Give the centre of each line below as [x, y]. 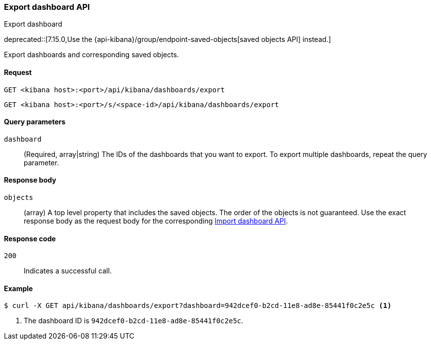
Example [19, 288]
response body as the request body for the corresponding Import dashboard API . [156, 221]
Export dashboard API [47, 7]
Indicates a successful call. [68, 271]
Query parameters [35, 122]
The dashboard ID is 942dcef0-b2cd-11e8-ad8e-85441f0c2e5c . [134, 321]
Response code [30, 238]
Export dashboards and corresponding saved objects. [91, 55]
